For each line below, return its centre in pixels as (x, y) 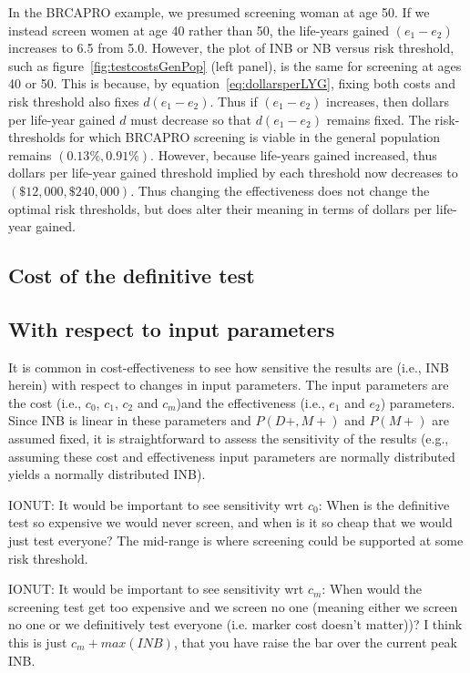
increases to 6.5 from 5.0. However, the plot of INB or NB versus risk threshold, (231, 48)
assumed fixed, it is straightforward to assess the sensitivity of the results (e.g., (229, 438)
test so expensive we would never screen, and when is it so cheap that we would (230, 522)
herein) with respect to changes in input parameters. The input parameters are (229, 385)
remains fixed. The (378, 119)
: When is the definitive (384, 504)
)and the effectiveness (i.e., (250, 402)
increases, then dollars (388, 101)
